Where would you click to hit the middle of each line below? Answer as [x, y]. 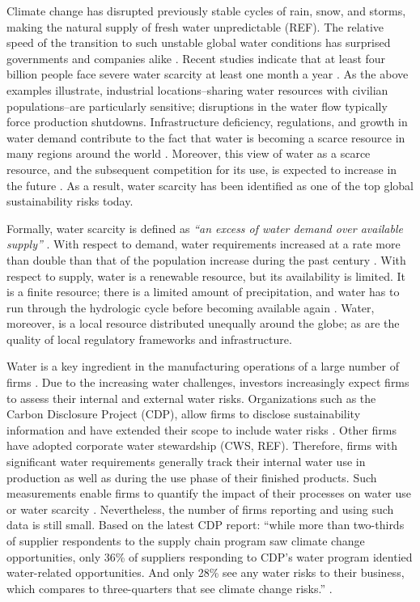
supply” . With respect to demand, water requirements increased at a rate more [204, 244]
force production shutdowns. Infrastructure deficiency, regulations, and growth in [207, 122]
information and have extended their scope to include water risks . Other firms [202, 429]
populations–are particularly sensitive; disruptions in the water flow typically [197, 106]
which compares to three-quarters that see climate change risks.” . [170, 588]
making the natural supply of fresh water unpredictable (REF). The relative [195, 26]
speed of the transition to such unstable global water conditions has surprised [199, 42]
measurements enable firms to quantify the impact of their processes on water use [209, 493]
